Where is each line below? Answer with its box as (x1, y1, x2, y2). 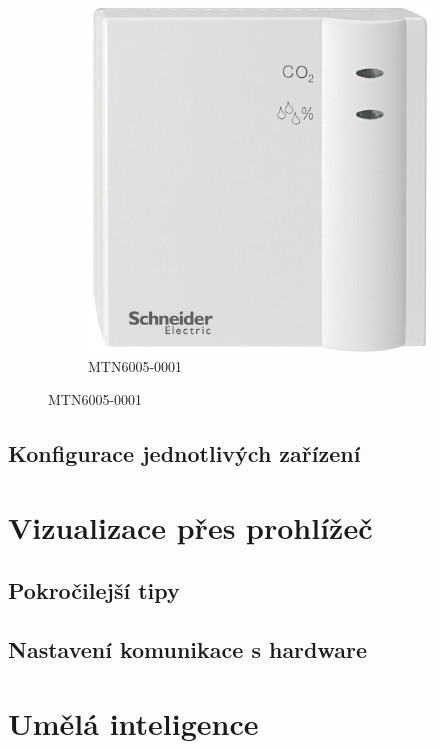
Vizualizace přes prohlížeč (8, 506, 373, 547)
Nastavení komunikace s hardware (8, 634, 368, 665)
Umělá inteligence (8, 702, 259, 743)
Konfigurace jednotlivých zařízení (8, 438, 361, 469)
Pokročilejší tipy (8, 575, 180, 606)
